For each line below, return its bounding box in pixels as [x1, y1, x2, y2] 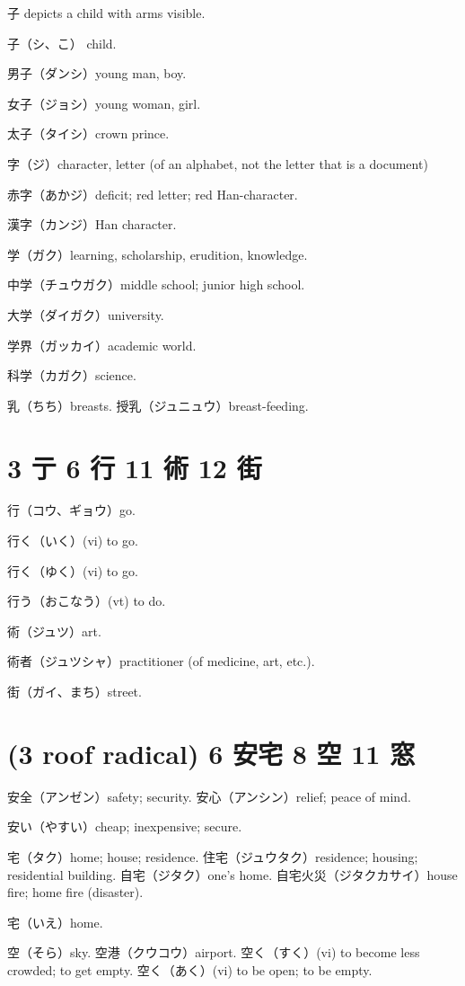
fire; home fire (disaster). [7, 883, 144, 902]
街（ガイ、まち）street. [7, 682, 142, 700]
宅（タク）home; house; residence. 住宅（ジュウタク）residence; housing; [7, 847, 418, 866]
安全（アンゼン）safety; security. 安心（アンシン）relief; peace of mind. [7, 786, 411, 805]
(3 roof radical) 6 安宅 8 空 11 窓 [7, 734, 416, 771]
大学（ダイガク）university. [7, 305, 164, 324]
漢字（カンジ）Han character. [7, 215, 177, 234]
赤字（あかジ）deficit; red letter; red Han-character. [7, 184, 298, 203]
